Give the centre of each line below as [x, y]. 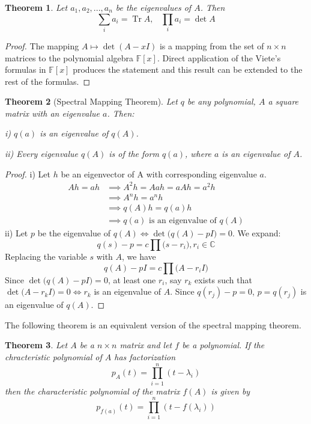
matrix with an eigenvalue [53, 113]
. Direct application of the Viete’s [219, 57]
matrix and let [146, 345]
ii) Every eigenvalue [42, 154]
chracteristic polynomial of [53, 356]
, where [198, 154]
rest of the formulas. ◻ [48, 81]
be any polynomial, [222, 101]
